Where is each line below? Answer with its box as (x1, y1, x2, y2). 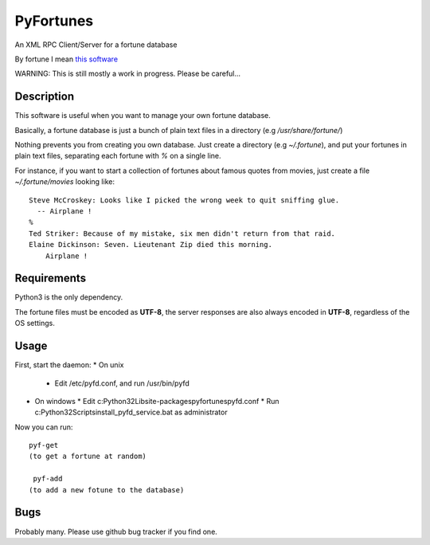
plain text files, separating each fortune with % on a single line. (14, 151, 222, 161)
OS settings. (14, 319, 56, 328)
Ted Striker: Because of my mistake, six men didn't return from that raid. (29, 229, 336, 238)
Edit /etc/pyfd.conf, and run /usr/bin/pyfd (54, 378, 190, 388)
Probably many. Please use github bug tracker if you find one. (14, 527, 218, 536)
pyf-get (29, 441, 59, 450)
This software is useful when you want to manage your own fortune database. (14, 111, 271, 120)
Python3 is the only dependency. (14, 292, 123, 302)
